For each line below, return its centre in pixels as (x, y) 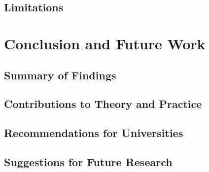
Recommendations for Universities (94, 133)
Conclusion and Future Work (105, 43)
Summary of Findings (60, 75)
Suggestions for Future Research (88, 161)
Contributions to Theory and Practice (103, 104)
